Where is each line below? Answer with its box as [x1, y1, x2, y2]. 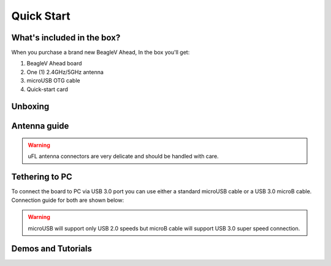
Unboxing [11, 102, 50, 112]
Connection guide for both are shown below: [11, 196, 124, 204]
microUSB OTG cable [26, 77, 80, 84]
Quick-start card [26, 86, 69, 93]
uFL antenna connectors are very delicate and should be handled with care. [28, 153, 219, 160]
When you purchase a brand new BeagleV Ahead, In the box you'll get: [11, 49, 190, 56]
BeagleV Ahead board [26, 60, 82, 67]
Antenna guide [11, 121, 69, 131]
